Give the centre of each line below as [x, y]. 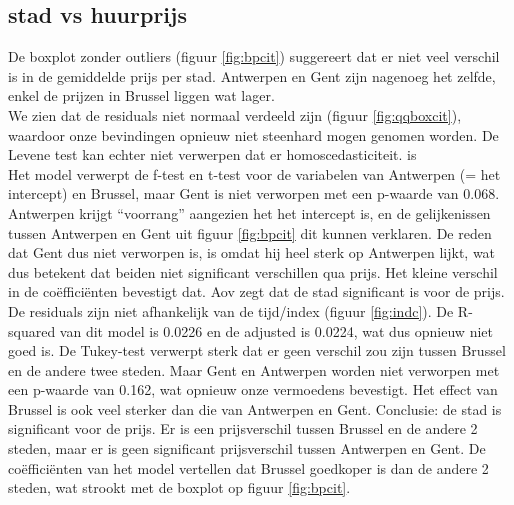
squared [32, 330]
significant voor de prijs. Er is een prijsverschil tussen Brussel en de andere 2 [243, 428]
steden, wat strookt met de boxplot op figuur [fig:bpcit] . [179, 487]
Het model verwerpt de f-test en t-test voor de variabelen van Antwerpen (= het [254, 173]
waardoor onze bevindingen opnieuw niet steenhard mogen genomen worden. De [253, 134]
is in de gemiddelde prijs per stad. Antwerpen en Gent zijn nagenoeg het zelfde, [252, 75]
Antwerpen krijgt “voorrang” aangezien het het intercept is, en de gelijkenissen [249, 212]
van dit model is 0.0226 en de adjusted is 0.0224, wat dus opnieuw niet [276, 330]
